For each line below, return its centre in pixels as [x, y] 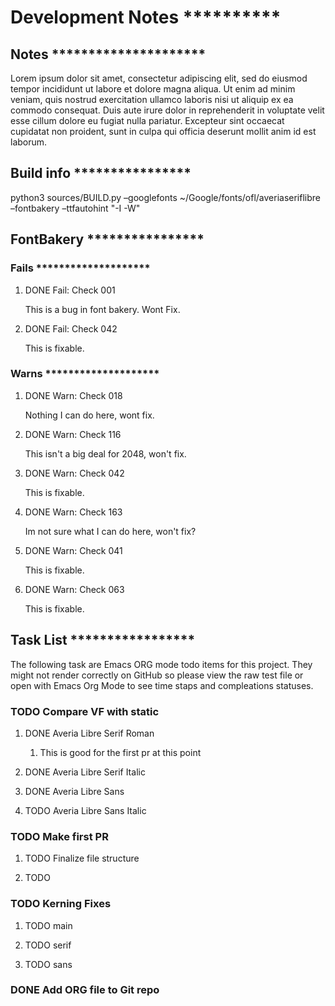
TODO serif [48, 945]
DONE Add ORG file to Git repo [85, 990]
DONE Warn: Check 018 [73, 395]
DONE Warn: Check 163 [73, 512]
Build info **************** [101, 173]
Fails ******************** [80, 268]
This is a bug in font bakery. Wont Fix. [102, 309]
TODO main [48, 925]
